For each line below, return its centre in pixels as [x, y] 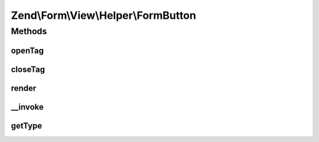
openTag [27, 50]
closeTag [28, 69]
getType [27, 126]
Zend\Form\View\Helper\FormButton [103, 15]
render [24, 88]
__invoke [27, 107]
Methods [29, 31]
